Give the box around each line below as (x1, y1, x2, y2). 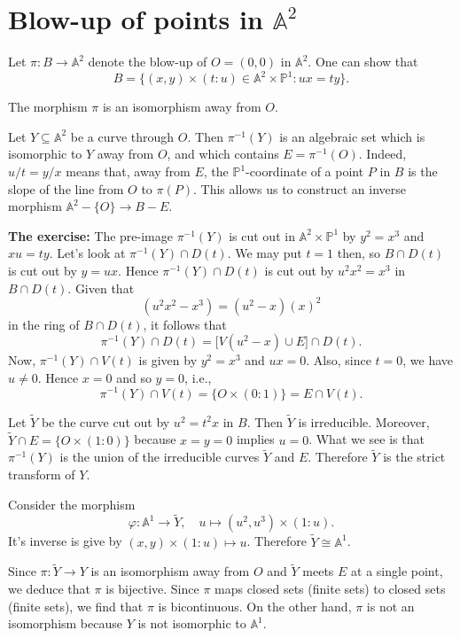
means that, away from (66, 162, 191, 180)
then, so (337, 244, 381, 262)
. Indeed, (358, 144, 407, 163)
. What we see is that (308, 430, 425, 448)
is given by (138, 351, 198, 370)
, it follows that (143, 315, 227, 333)
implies (236, 430, 275, 448)
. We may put (227, 244, 302, 262)
